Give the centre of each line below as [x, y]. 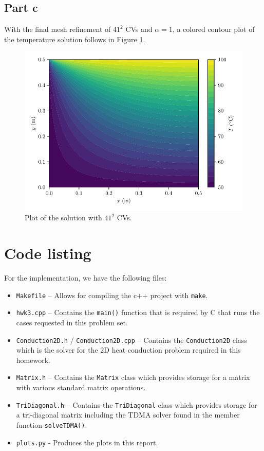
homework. [33, 360]
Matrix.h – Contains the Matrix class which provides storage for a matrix [133, 377]
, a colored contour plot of [213, 29]
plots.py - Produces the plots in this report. [87, 442]
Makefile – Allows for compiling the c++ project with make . [112, 295]
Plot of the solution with [63, 218]
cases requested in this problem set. [72, 322]
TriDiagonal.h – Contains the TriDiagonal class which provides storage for [137, 404]
